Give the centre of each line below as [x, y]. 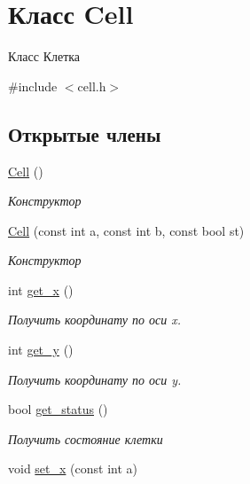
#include [33, 86]
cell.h [92, 86]
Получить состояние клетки [86, 438]
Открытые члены [85, 133]
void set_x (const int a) [73, 468]
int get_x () [41, 289]
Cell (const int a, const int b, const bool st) [126, 230]
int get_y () [41, 350]
